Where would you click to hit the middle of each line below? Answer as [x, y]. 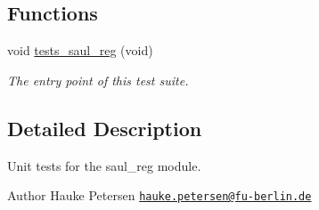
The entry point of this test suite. [98, 80]
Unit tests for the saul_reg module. [104, 165]
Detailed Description [105, 128]
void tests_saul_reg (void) [80, 50]
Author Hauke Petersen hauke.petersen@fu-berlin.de [159, 195]
